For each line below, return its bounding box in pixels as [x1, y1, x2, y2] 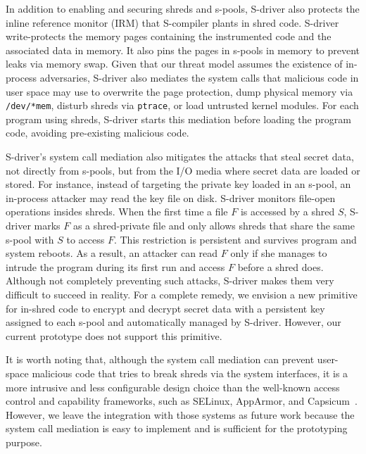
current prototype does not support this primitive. [6, 328, 222, 343]
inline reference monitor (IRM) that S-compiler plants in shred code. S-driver [6, 15, 339, 30]
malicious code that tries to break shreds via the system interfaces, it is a [32, 365, 348, 380]
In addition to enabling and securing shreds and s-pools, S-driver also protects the [6, 1, 360, 15]
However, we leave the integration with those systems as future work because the [6, 407, 355, 422]
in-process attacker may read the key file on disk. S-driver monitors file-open [6, 190, 336, 205]
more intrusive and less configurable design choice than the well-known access [6, 379, 340, 394]
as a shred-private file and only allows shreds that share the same [72, 217, 355, 232]
